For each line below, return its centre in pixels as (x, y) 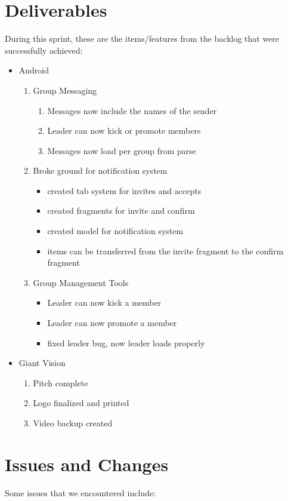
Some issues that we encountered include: (80, 492)
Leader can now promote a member (112, 323)
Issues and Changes (87, 464)
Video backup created (73, 423)
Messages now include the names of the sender (132, 110)
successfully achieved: (44, 50)
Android (34, 70)
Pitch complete (61, 382)
